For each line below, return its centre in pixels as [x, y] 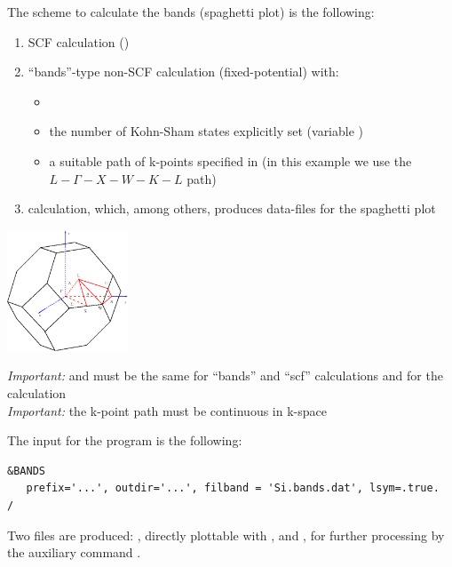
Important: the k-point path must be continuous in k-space [167, 410]
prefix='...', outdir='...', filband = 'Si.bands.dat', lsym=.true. [233, 488]
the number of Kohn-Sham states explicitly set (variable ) [206, 131]
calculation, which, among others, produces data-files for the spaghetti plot [232, 208]
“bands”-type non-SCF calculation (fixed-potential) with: [183, 72]
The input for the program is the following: [125, 440]
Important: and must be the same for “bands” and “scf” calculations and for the [225, 375]
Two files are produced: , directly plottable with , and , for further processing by [226, 535]
